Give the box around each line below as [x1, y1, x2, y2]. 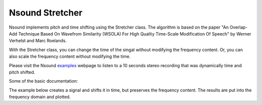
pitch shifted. [9, 69, 35, 75]
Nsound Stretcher [9, 7, 82, 18]
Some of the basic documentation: [9, 78, 78, 84]
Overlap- [229, 24, 247, 30]
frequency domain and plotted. [9, 94, 71, 100]
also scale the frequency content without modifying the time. [9, 53, 131, 59]
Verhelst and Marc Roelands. [9, 38, 67, 44]
